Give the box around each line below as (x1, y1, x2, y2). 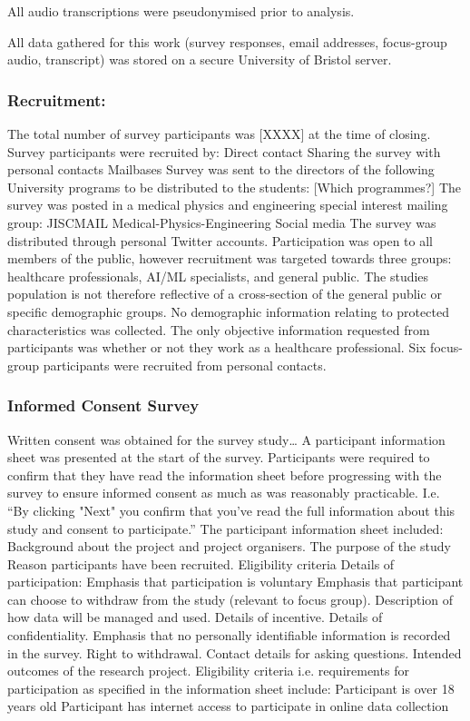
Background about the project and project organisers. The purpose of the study (7, 537, 451, 556)
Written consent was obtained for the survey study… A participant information (7, 430, 446, 449)
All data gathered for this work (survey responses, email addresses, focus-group (7, 32, 447, 51)
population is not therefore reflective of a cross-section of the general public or (7, 284, 442, 303)
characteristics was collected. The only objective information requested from (7, 320, 430, 339)
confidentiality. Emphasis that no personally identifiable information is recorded (7, 626, 451, 645)
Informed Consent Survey (7, 394, 200, 417)
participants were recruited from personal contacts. (43, 355, 327, 374)
